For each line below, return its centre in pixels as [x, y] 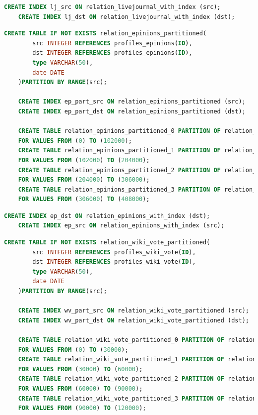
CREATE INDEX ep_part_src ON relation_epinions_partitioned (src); [132, 102]
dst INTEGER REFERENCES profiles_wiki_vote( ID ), [114, 262]
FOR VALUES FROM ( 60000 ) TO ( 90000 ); [80, 388]
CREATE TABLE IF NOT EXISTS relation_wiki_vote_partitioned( [107, 243]
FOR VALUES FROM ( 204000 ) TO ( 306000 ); [84, 180]
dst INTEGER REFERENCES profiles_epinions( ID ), [112, 53]
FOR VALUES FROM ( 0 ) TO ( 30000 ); [73, 350]
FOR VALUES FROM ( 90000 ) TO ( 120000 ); [82, 408]
